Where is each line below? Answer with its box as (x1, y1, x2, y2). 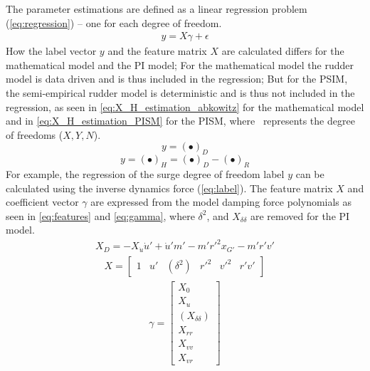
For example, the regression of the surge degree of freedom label (6, 166, 285, 181)
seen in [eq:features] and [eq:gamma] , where (6, 208, 195, 223)
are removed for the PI (250, 208, 350, 223)
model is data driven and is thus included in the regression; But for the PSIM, (6, 71, 348, 86)
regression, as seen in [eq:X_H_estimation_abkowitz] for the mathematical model (6, 99, 364, 114)
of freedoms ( (6, 127, 63, 142)
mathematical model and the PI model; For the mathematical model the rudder (6, 57, 354, 72)
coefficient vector (6, 194, 79, 209)
